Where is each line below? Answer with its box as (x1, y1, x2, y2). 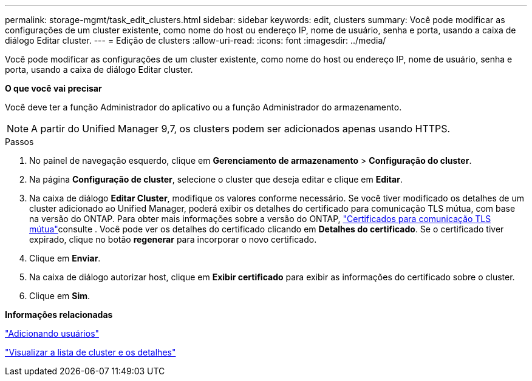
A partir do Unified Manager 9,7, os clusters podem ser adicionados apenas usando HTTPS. (31, 123, 451, 135)
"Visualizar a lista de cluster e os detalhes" (5, 347, 176, 357)
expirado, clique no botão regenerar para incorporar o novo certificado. (29, 234, 317, 244)
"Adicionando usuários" (5, 328, 100, 339)
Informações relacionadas (5, 309, 113, 320)
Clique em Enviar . (29, 253, 101, 263)
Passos (5, 137, 34, 147)
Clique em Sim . (29, 291, 90, 301)
